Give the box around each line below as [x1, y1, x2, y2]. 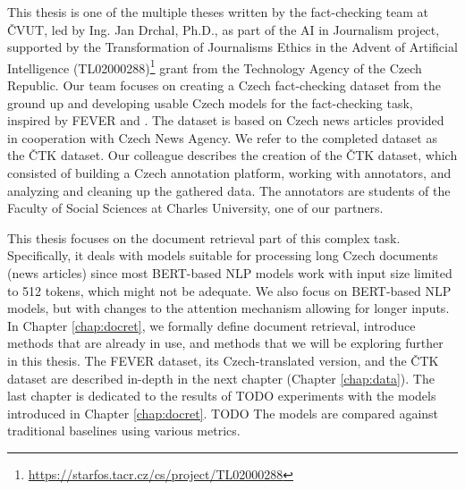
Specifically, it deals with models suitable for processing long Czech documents [7, 246, 438, 265]
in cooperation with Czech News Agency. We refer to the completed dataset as [7, 128, 437, 147]
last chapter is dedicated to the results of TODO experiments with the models [7, 386, 436, 405]
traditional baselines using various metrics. [7, 421, 241, 440]
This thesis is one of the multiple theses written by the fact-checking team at [7, 3, 428, 21]
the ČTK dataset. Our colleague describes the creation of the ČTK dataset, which [7, 146, 458, 165]
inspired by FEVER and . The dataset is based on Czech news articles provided [7, 111, 444, 130]
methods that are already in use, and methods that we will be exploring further [7, 334, 444, 352]
